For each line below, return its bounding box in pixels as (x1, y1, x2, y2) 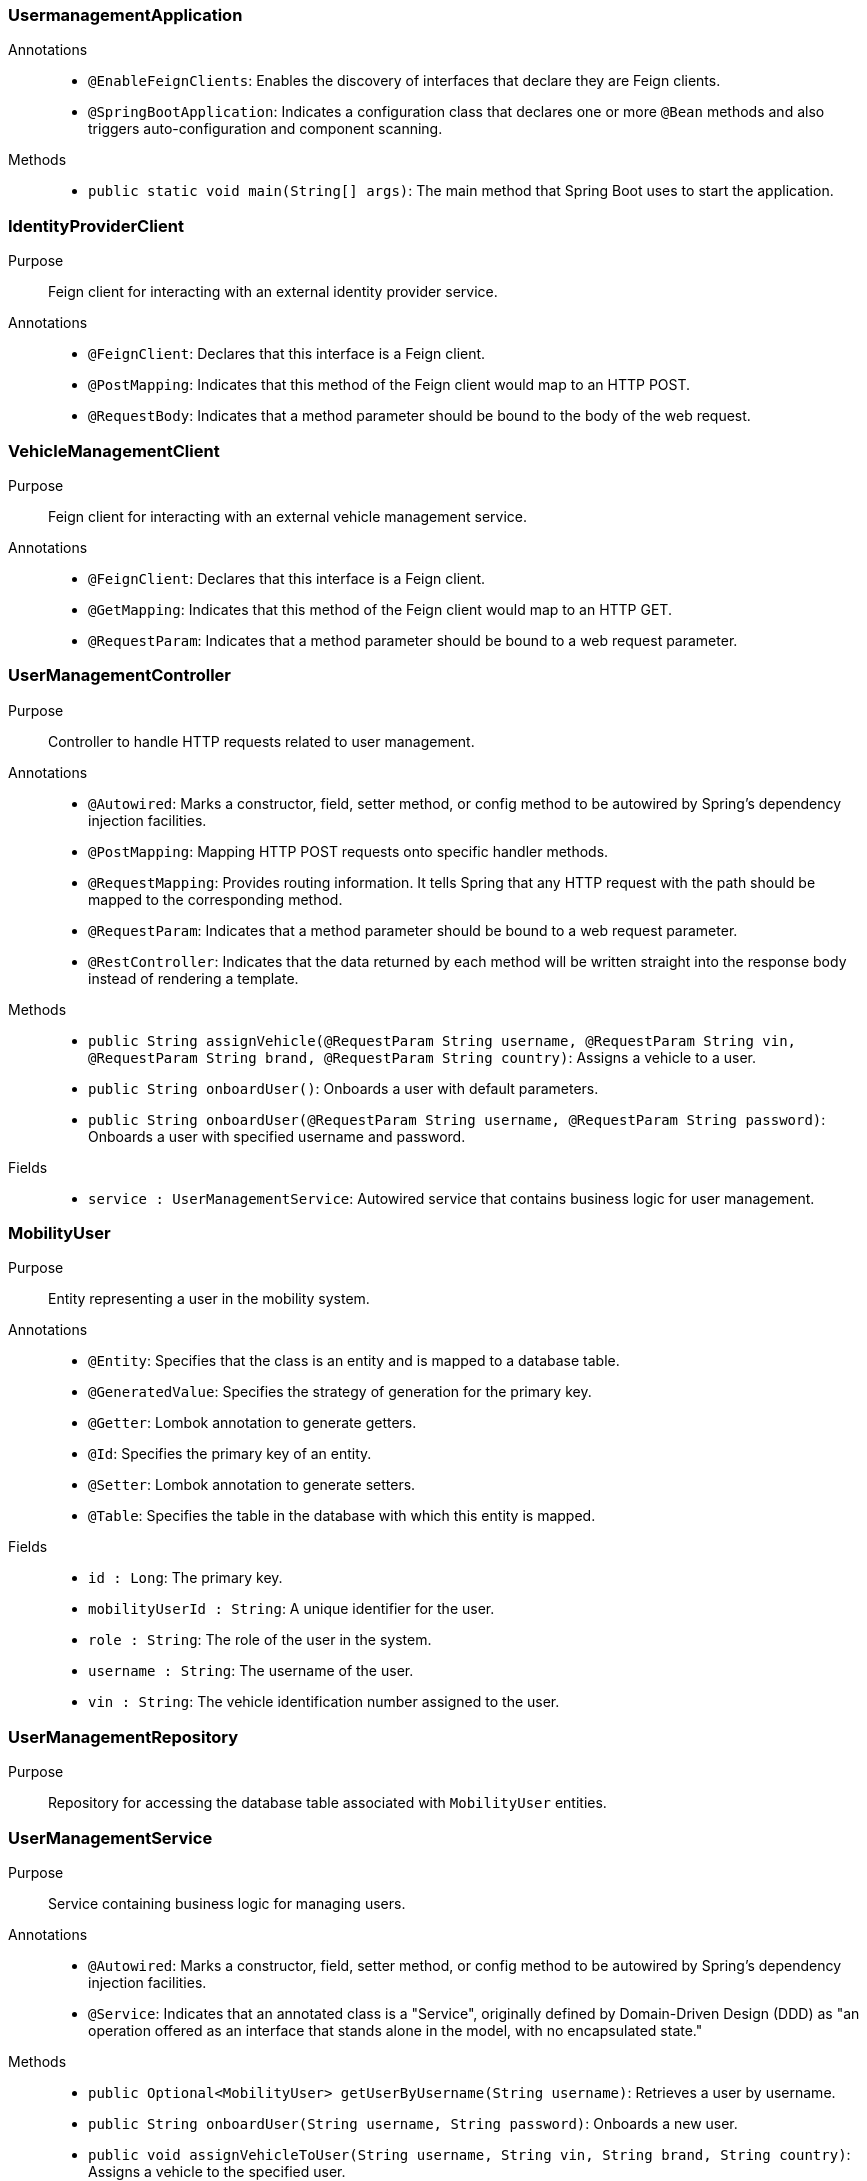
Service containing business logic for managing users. (48, 1894, 406, 1912)
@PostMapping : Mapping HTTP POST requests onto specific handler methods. (88, 842, 609, 860)
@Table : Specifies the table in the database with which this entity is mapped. (88, 1507, 596, 1525)
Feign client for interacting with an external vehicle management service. (48, 507, 527, 525)
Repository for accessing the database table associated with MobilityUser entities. (48, 1794, 607, 1812)
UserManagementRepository (8, 1726, 239, 1747)
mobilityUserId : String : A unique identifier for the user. (88, 1600, 495, 1618)
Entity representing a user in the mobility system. (48, 1290, 370, 1308)
